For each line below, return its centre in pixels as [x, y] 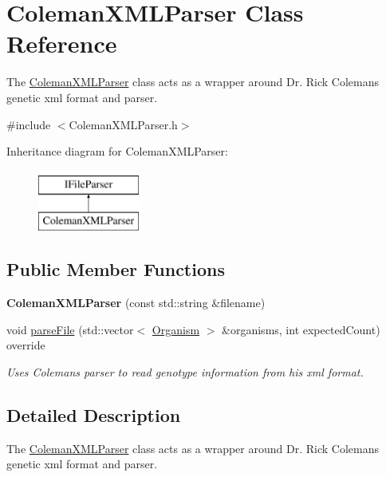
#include [29, 124]
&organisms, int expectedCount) [301, 329]
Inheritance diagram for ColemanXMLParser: [117, 151]
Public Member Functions [116, 269]
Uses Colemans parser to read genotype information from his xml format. [185, 371]
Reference [62, 43]
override [26, 345]
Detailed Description [94, 414]
